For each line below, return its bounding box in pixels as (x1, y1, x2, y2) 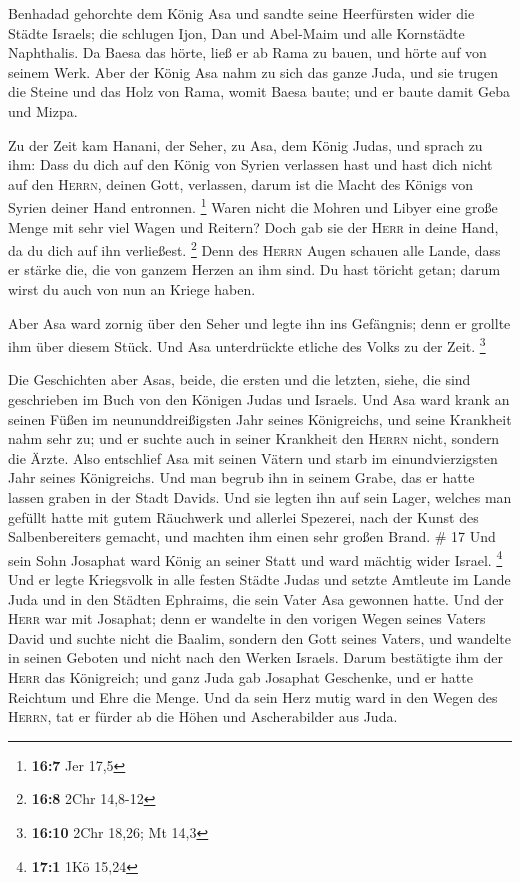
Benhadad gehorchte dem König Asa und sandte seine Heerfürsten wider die (8, 3, 475, 23)
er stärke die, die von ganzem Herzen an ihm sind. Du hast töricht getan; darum (8, 259, 501, 280)
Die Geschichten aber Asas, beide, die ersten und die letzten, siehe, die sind (8, 369, 471, 390)
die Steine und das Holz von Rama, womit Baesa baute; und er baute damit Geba (8, 81, 510, 102)
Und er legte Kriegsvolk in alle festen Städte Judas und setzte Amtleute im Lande (8, 569, 511, 590)
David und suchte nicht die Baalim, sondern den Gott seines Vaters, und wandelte (8, 627, 512, 648)
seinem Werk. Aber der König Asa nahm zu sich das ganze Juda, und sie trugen (8, 61, 498, 82)
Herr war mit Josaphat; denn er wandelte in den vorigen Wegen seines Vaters (8, 608, 486, 629)
